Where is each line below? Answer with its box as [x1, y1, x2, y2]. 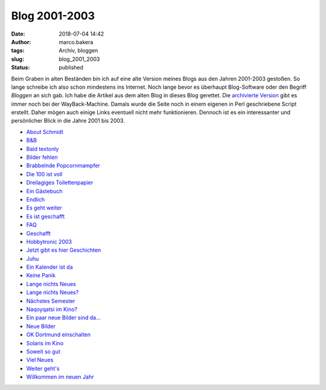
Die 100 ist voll [26, 170, 63, 177]
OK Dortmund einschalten [26, 331, 91, 338]
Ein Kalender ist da [26, 263, 73, 271]
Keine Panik [26, 272, 56, 279]
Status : [11, 64, 30, 71]
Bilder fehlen [26, 154, 58, 161]
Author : [11, 38, 31, 45]
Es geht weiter [26, 204, 62, 211]
